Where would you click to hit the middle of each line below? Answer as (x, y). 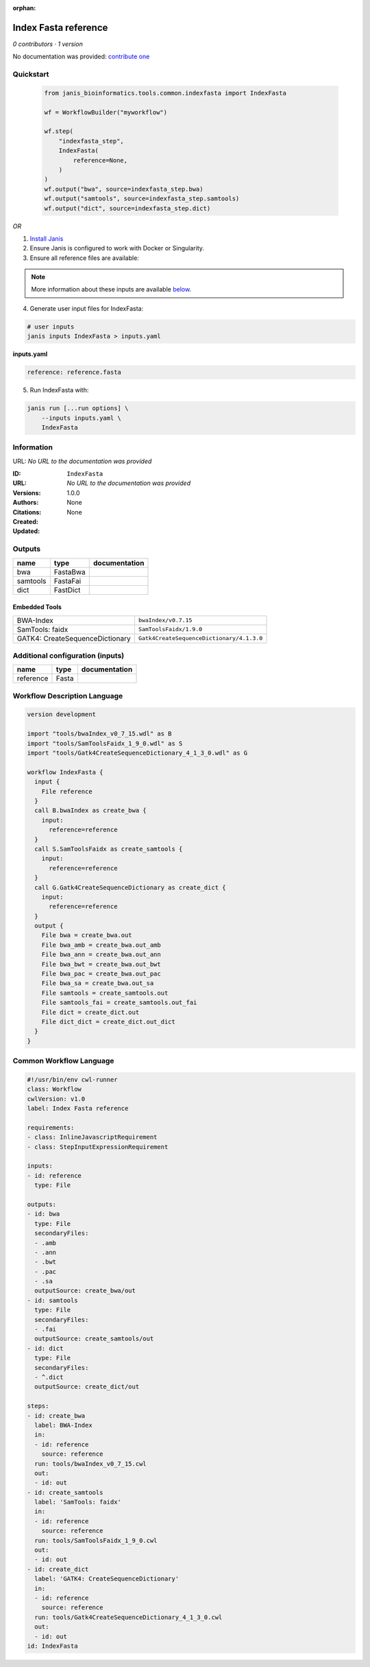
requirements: (51, 1127)
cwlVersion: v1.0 (56, 1099)
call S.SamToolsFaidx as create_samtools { (109, 849)
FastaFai (67, 581)
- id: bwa (44, 1214)
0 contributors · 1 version (48, 44)
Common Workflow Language (63, 1061)
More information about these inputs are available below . (111, 289)
